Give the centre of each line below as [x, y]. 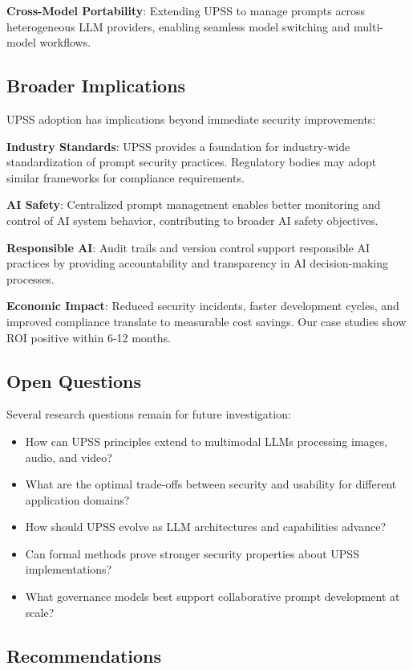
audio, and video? [69, 457]
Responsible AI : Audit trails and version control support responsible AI [188, 247]
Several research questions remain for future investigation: [149, 414]
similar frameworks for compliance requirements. [126, 177]
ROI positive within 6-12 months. [89, 337]
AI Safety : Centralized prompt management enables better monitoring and [194, 204]
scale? [40, 612]
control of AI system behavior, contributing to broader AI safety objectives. [192, 220]
